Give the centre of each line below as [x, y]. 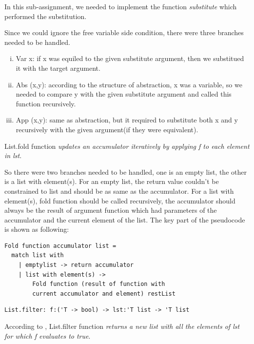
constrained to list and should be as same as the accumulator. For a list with [119, 191]
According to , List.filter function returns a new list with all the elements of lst [122, 326]
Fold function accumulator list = [60, 246]
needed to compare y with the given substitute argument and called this [124, 94]
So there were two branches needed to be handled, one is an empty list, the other [126, 172]
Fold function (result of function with [99, 284]
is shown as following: [37, 229]
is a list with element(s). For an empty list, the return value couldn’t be [112, 181]
